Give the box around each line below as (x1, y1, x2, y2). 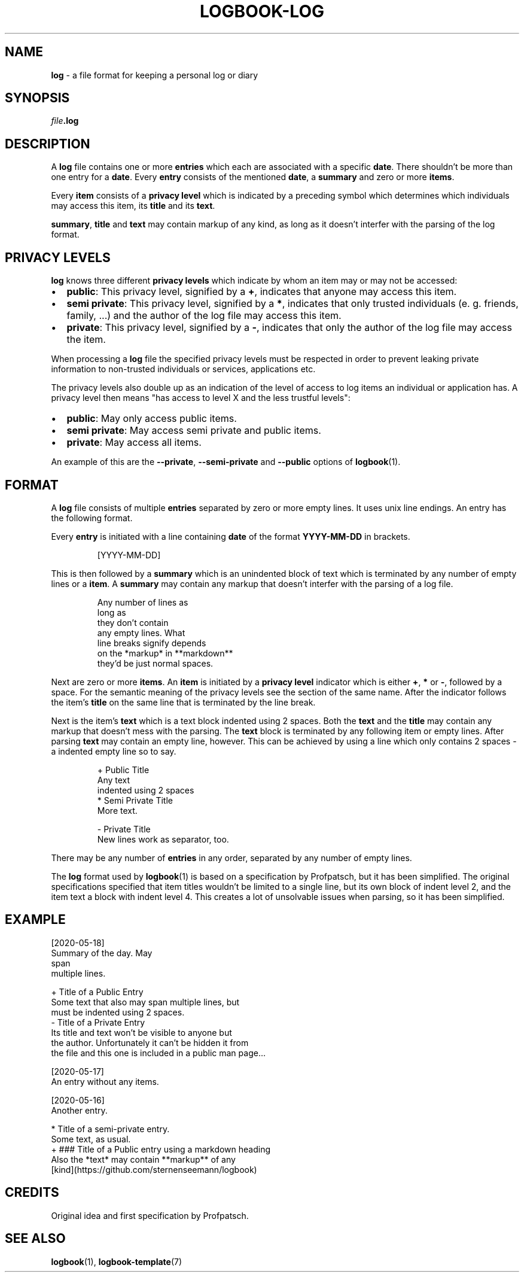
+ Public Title (97, 764, 150, 775)
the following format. (51, 512, 133, 523)
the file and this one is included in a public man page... (51, 1047, 266, 1058)
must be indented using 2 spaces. (51, 1007, 185, 1017)
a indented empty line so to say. (51, 746, 176, 756)
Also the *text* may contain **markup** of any (51, 1154, 236, 1164)
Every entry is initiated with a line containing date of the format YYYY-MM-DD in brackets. (51, 531, 410, 542)
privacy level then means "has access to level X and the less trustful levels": (51, 393, 351, 403)
